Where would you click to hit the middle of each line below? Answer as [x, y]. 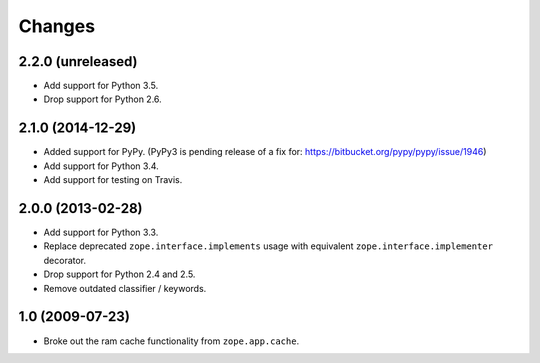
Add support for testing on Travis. [113, 180]
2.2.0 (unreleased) [78, 61]
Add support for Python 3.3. [101, 232]
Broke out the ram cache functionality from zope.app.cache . [171, 341]
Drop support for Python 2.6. [102, 99]
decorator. [65, 260]
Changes [56, 26]
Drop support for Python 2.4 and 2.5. [119, 274]
